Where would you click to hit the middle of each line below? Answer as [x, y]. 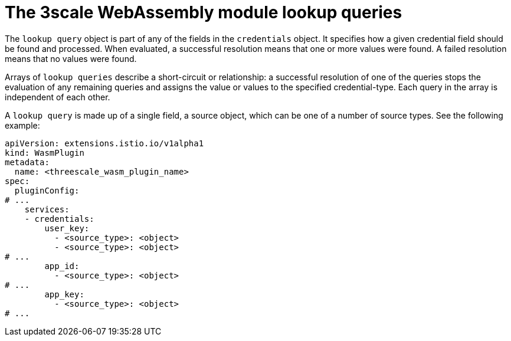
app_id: [62, 266]
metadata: [27, 162]
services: [47, 209]
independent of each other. [58, 97]
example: [22, 125]
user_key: [67, 228]
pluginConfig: [47, 190]
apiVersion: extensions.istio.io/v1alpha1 [104, 143]
